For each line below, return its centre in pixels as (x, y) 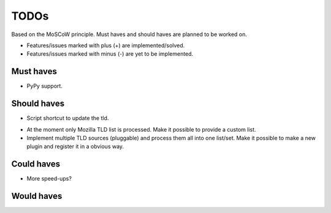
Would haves (37, 196)
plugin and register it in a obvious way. (75, 146)
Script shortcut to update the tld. (68, 118)
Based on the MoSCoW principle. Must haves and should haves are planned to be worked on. (129, 34)
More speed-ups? (49, 179)
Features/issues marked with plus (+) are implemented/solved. (106, 45)
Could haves (36, 164)
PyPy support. (44, 86)
